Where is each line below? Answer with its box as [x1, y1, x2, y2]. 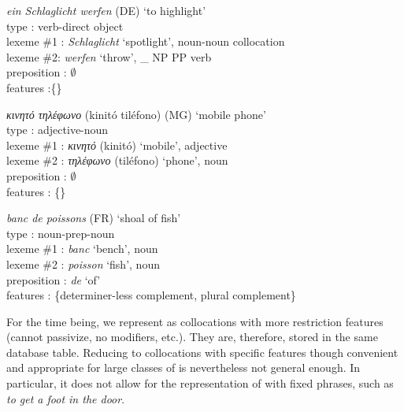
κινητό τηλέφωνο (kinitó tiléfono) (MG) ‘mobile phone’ [6, 106, 266, 122]
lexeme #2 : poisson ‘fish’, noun [6, 255, 160, 272]
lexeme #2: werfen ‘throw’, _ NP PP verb [6, 48, 212, 65]
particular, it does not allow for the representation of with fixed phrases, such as [6, 375, 394, 392]
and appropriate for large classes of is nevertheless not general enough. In [6, 359, 361, 376]
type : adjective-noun [6, 121, 109, 138]
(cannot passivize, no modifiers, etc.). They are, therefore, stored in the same [6, 328, 378, 345]
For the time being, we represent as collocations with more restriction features [6, 313, 384, 329]
